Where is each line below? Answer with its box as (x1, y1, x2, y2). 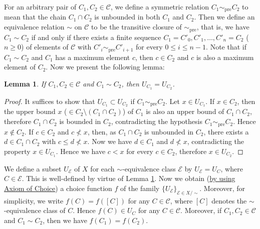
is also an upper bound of (146, 106, 224, 116)
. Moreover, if (180, 205, 222, 215)
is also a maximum (196, 51, 254, 62)
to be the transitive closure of (91, 21, 182, 32)
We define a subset (4, 163, 62, 173)
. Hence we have (56, 145, 106, 156)
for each (90, 163, 115, 173)
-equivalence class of (4, 205, 66, 215)
